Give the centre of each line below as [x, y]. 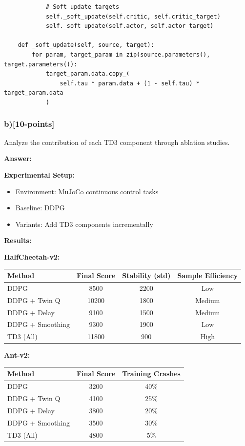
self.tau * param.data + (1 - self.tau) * [130, 83]
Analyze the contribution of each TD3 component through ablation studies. [117, 142]
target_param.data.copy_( [88, 74]
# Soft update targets [82, 7]
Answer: [18, 158]
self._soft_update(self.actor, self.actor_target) [130, 26]
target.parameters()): [41, 64]
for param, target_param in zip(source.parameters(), [121, 54]
